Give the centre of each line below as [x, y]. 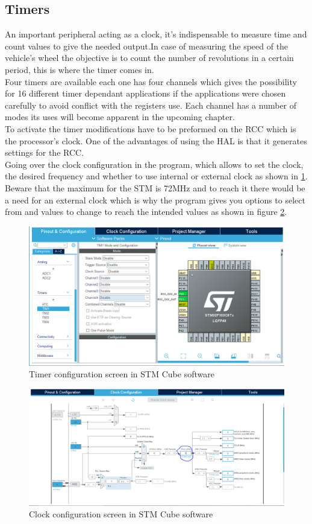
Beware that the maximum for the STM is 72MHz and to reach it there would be [155, 187]
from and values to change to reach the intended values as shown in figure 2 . [146, 212]
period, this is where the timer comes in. [80, 69]
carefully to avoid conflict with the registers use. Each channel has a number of [151, 105]
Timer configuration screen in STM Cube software [122, 374]
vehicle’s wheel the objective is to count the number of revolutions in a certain [149, 58]
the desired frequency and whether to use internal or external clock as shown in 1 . [156, 176]
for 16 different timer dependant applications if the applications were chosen [145, 93]
